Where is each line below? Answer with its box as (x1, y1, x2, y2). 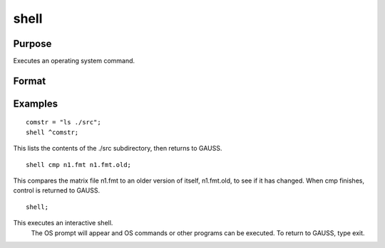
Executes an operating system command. (13, 57, 135, 65)
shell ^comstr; (26, 128, 79, 136)
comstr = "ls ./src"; (26, 118, 101, 126)
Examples (13, 97, 58, 109)
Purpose (13, 38, 52, 50)
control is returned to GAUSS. (13, 186, 100, 195)
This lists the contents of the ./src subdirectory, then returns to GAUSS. (13, 144, 222, 153)
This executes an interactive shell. (13, 219, 113, 227)
